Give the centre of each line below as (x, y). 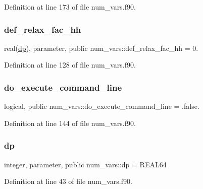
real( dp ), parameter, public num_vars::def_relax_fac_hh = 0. (101, 48)
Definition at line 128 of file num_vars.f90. (70, 65)
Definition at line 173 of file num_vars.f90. (70, 7)
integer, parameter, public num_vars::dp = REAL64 (85, 164)
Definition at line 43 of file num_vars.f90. (68, 181)
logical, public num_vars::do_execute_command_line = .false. (102, 106)
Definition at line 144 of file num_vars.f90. (70, 123)
